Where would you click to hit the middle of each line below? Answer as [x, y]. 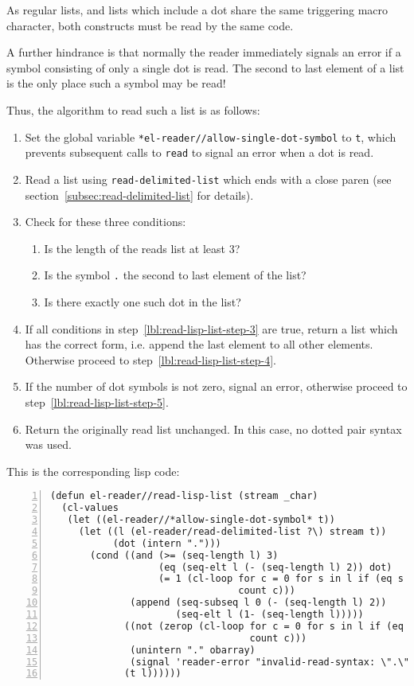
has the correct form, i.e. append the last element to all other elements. [199, 344]
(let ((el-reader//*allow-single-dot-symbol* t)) [201, 520]
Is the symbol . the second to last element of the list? [175, 275]
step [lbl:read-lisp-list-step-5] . [97, 401]
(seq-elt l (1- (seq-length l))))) [269, 615]
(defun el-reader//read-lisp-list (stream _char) [184, 496]
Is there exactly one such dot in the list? [143, 301]
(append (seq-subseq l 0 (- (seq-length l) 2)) [258, 603]
